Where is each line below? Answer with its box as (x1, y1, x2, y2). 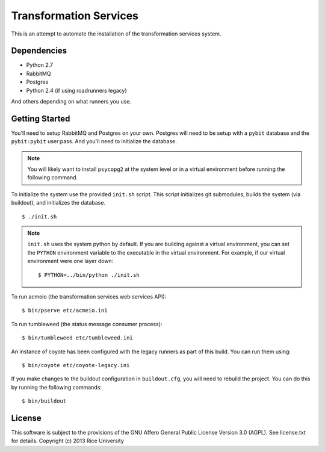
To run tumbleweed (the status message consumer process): (11, 320, 162, 327)
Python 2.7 (26, 61, 54, 69)
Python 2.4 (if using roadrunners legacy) (26, 87, 128, 94)
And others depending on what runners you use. (11, 98, 132, 105)
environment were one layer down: (27, 258, 114, 265)
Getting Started (11, 113, 70, 123)
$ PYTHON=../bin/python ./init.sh (38, 271, 140, 278)
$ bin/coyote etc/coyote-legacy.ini (22, 362, 130, 368)
